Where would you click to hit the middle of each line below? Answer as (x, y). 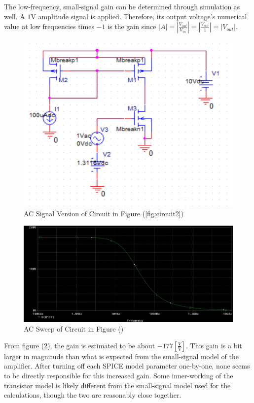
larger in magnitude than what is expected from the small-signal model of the (121, 356)
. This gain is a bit (214, 345)
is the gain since (132, 26)
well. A (15, 16)
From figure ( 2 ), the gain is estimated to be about (80, 345)
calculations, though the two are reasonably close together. (93, 395)
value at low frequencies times (49, 26)
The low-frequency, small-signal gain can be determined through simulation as (122, 6)
